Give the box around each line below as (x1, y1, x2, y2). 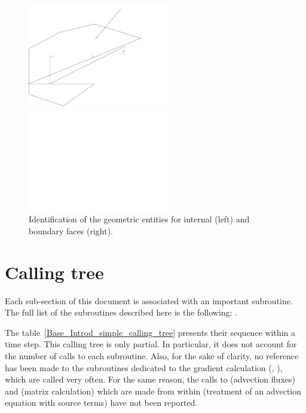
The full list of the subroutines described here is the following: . (5, 306, 238, 319)
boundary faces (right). (29, 224, 113, 237)
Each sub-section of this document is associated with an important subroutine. (5, 294, 293, 307)
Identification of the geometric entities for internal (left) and (29, 213, 250, 225)
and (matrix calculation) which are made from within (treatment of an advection (5, 384, 302, 397)
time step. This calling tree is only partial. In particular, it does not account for (5, 338, 297, 350)
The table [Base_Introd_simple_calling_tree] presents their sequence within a (5, 326, 296, 338)
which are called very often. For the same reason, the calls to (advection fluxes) (5, 373, 295, 386)
